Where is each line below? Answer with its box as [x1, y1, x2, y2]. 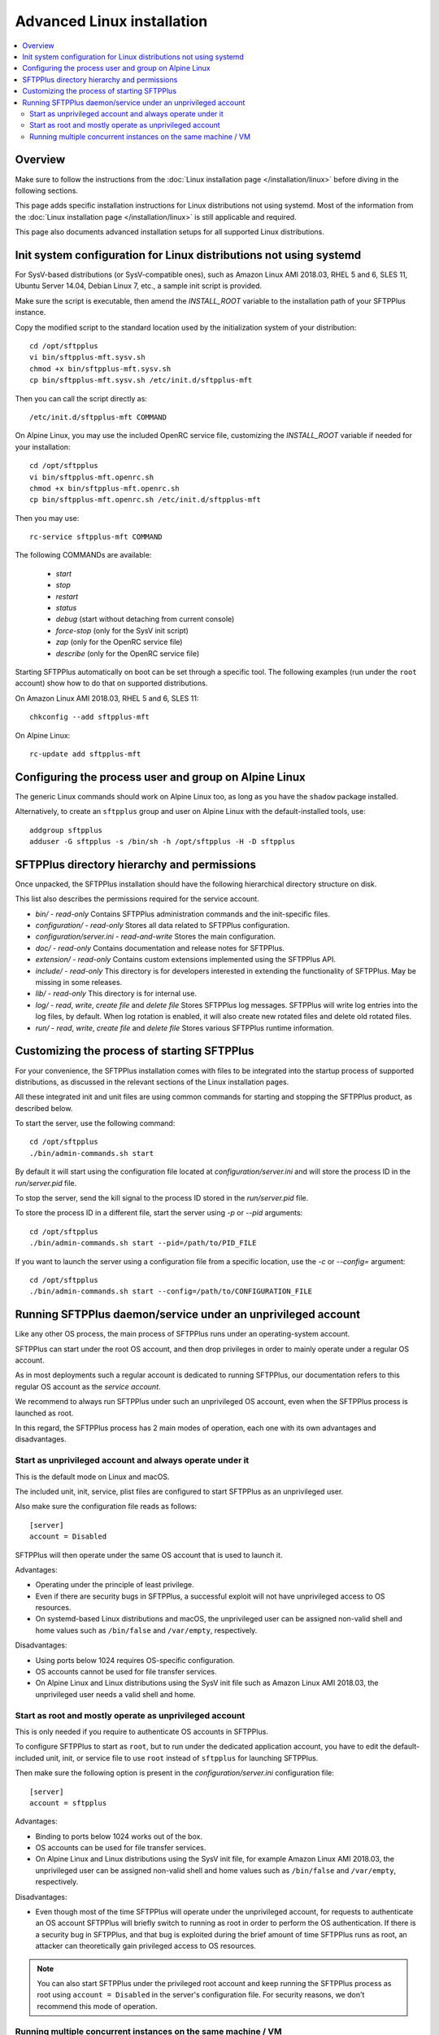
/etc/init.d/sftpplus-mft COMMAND [29, 412, 167, 422]
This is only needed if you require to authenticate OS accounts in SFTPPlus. [15, 1726, 268, 1736]
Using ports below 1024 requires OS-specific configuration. [35, 1655, 235, 1665]
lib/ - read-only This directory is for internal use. [35, 989, 197, 999]
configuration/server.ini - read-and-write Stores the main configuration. [35, 932, 276, 942]
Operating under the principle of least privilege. [35, 1580, 194, 1590]
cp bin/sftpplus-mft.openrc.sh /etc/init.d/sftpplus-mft [29, 495, 262, 505]
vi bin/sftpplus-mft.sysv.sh [29, 352, 146, 362]
